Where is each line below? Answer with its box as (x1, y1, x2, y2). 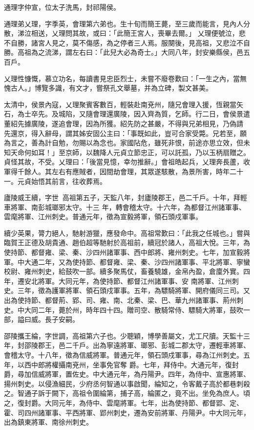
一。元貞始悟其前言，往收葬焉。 (4, 176, 106, 186)
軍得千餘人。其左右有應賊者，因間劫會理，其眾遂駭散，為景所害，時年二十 (4, 166, 243, 176)
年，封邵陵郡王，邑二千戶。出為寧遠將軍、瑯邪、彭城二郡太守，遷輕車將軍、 (4, 340, 250, 350)
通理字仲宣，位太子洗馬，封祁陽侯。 (4, 2, 120, 12)
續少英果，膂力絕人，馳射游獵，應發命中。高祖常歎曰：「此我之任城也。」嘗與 (4, 227, 250, 238)
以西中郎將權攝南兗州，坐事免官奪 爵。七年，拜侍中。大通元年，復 (17, 359, 232, 369)
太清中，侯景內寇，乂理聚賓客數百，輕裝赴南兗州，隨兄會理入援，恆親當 (4, 99, 236, 109)
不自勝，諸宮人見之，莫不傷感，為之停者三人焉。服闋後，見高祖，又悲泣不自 (4, 37, 250, 47)
